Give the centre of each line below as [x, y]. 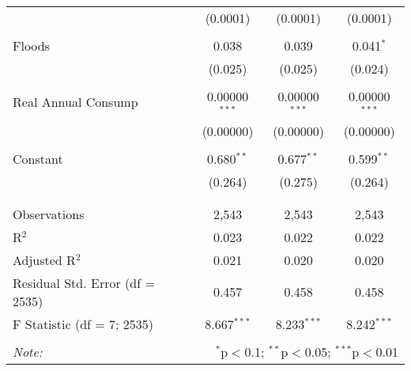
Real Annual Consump [75, 102]
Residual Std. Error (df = [84, 282]
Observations [49, 214]
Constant [38, 158]
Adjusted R [44, 259]
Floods [31, 45]
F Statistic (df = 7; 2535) [83, 324]
